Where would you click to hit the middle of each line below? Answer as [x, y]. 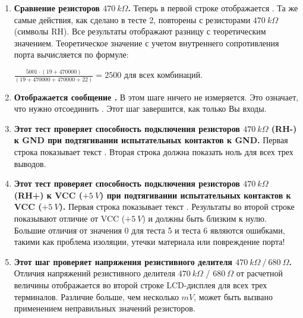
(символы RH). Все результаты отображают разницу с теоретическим [140, 31]
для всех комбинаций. [163, 75]
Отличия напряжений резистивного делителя [95, 273]
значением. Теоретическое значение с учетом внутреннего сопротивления [146, 42]
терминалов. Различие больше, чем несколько [96, 296]
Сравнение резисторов [57, 8]
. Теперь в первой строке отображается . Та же [213, 8]
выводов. [30, 163]
